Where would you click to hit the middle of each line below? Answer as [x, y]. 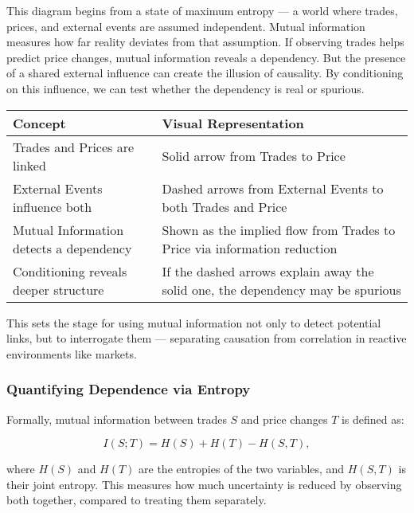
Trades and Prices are [74, 147]
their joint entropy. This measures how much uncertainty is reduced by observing [204, 484]
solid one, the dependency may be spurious [281, 289]
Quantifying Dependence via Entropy [129, 389]
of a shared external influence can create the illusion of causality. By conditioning [205, 73]
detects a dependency [72, 248]
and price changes [284, 419]
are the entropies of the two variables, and [242, 469]
